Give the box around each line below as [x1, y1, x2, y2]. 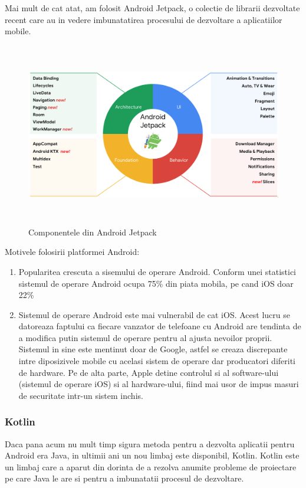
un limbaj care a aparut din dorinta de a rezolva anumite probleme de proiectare [5, 460, 297, 473]
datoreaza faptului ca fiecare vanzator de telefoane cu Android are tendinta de [18, 320, 301, 332]
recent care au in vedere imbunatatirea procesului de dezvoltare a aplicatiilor [5, 13, 282, 25]
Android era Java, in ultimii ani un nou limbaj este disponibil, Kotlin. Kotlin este [5, 449, 300, 461]
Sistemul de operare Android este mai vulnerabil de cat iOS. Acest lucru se [18, 308, 290, 320]
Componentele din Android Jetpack [28, 225, 157, 238]
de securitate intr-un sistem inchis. [18, 389, 143, 401]
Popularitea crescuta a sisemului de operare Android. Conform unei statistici [18, 265, 297, 277]
